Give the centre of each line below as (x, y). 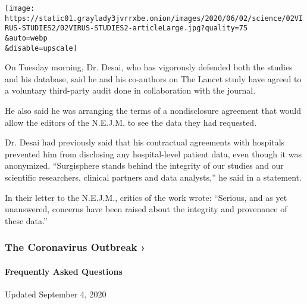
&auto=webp (26, 38)
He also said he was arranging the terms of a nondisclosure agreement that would (153, 111)
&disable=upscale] (41, 48)
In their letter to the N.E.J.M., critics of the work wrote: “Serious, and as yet (146, 197)
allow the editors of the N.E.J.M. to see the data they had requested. (131, 122)
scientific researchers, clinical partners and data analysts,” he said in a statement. (153, 177)
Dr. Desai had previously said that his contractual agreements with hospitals (145, 142)
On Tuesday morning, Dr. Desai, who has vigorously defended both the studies (149, 67)
